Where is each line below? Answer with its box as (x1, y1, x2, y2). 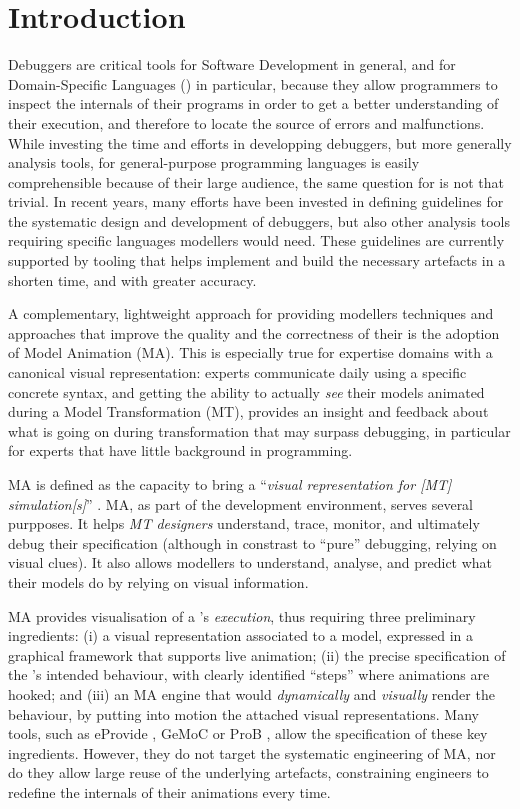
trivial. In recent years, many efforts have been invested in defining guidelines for (8, 191, 504, 212)
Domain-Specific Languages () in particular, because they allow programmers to (8, 73, 498, 94)
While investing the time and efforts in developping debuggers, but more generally (8, 132, 512, 153)
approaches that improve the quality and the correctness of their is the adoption (8, 322, 500, 343)
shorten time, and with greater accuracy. (8, 269, 257, 290)
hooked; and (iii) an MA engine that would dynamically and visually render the (8, 683, 495, 704)
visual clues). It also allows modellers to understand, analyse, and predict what (8, 552, 493, 573)
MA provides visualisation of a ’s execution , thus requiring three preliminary (8, 605, 476, 626)
